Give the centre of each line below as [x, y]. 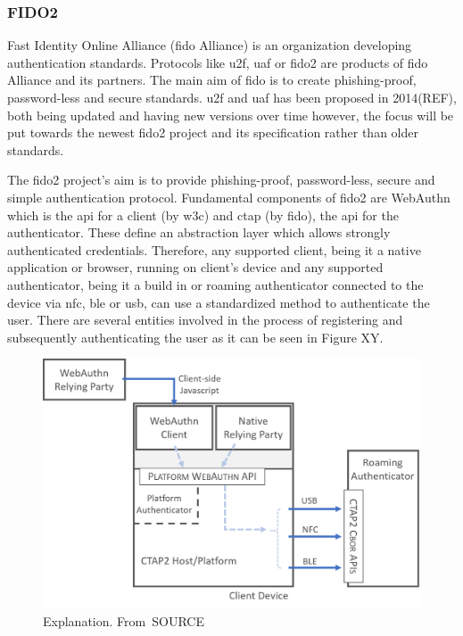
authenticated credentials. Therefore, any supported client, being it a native [214, 249]
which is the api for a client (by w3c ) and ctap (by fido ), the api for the [203, 215]
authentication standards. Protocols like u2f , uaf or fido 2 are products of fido [218, 62]
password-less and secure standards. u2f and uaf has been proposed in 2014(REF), [232, 97]
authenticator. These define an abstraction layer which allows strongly [199, 232]
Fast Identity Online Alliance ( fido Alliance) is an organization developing [210, 45]
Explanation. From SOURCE [124, 621]
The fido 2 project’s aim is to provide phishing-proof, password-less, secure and [221, 180]
